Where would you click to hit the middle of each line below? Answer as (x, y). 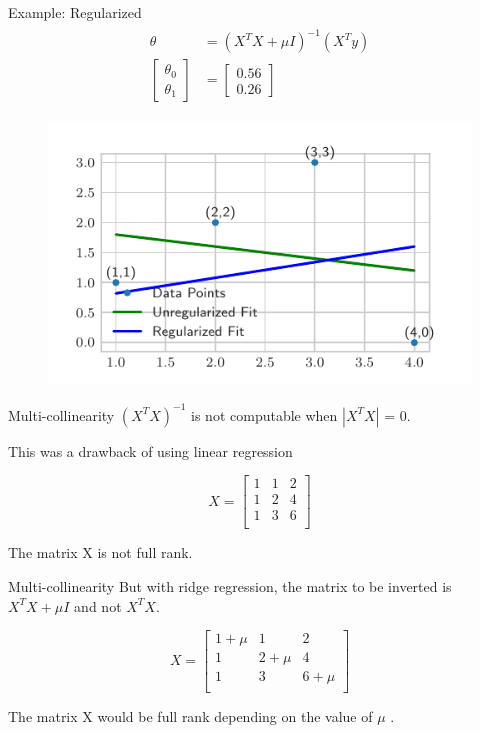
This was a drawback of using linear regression (150, 450)
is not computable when (264, 414)
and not (98, 605)
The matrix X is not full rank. (100, 552)
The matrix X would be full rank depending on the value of (190, 716)
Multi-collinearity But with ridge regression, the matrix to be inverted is (230, 585)
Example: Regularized (75, 12)
